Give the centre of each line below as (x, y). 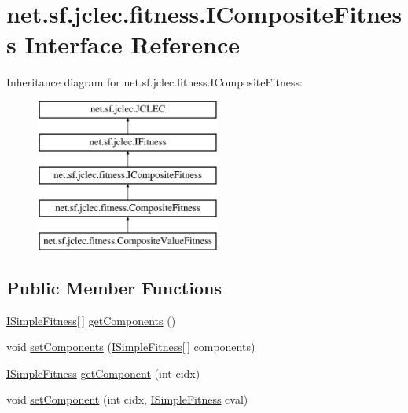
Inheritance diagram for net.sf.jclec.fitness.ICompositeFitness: (154, 82)
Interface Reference (132, 44)
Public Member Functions (114, 287)
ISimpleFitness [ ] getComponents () (91, 320)
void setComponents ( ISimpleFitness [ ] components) (131, 347)
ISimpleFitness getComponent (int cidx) (103, 373)
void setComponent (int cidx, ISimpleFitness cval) (127, 399)
